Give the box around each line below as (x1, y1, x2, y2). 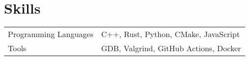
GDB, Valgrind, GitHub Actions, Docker (101, 42, 241, 54)
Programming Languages (8, 28, 93, 40)
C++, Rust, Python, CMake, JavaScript (101, 28, 240, 40)
